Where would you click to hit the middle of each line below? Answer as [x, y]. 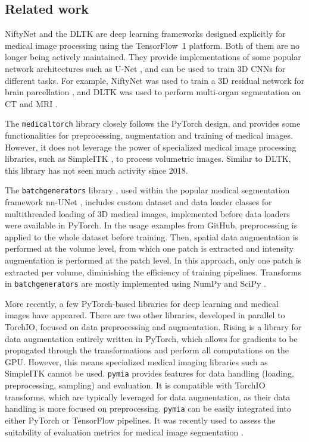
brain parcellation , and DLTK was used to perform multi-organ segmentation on [153, 92]
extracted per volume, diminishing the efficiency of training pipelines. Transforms [153, 272]
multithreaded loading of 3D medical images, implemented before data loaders [147, 213]
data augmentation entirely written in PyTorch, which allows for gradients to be [151, 338]
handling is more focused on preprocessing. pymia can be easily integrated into [148, 408]
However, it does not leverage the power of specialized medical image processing [151, 147]
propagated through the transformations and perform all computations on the [147, 350]
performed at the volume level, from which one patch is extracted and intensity [149, 248]
